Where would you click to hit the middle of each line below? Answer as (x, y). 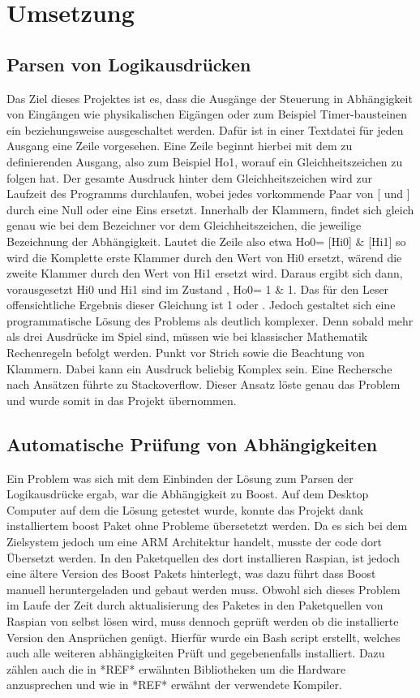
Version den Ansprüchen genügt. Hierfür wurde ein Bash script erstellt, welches (204, 637)
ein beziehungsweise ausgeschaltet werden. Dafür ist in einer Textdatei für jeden (205, 129)
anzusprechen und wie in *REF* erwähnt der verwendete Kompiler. (174, 685)
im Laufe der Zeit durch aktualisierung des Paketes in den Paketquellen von (195, 605)
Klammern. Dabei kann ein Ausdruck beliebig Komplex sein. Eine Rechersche (199, 368)
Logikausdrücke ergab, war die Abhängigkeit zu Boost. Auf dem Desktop (188, 494)
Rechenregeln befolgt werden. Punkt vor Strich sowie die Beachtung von (186, 353)
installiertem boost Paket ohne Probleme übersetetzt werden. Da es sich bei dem (207, 526)
